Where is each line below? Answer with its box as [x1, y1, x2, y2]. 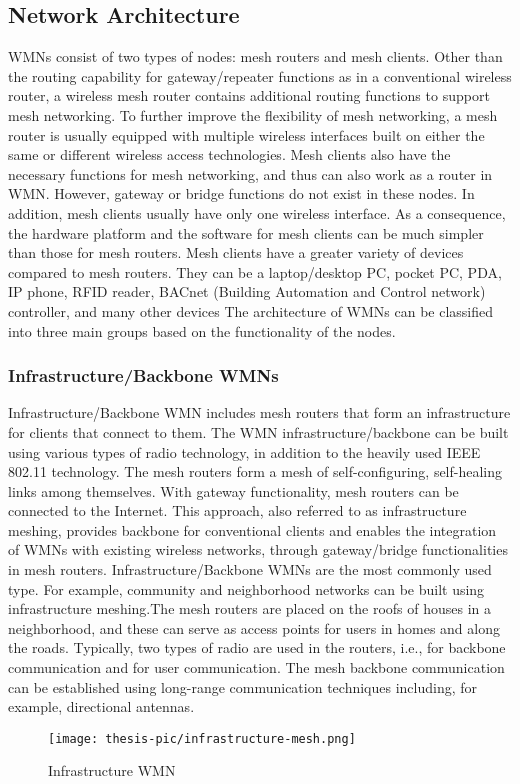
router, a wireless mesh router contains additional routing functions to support [8, 85, 490, 106]
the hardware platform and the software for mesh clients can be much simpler [8, 222, 484, 243]
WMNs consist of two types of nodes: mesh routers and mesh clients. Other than [8, 46, 503, 67]
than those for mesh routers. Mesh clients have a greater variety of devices [8, 242, 464, 263]
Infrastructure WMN [48, 760, 176, 781]
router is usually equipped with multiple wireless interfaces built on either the [8, 124, 485, 145]
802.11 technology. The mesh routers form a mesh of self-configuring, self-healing [8, 461, 503, 482]
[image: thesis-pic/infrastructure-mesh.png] [48, 731, 356, 746]
